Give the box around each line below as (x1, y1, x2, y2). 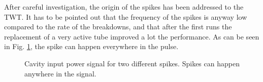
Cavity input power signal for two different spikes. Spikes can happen (24, 58, 240, 68)
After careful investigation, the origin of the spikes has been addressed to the (4, 2, 244, 12)
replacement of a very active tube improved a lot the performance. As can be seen (4, 31, 259, 42)
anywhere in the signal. (24, 68, 96, 78)
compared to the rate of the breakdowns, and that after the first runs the (4, 21, 232, 32)
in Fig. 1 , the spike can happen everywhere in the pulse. (4, 41, 179, 52)
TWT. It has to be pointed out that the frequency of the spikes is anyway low (4, 11, 247, 22)
